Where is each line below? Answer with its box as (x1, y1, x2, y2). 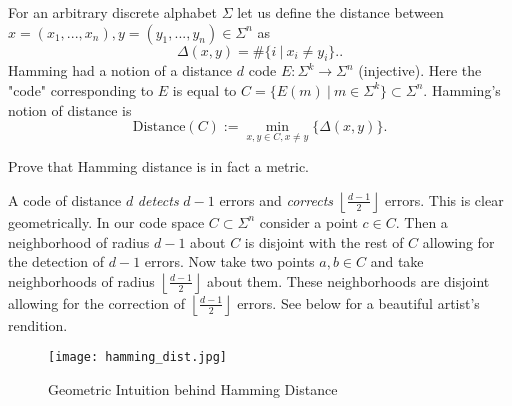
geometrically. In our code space (8, 211, 205, 232)
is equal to (172, 79, 237, 100)
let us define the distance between (237, 2, 444, 22)
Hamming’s (431, 79, 501, 100)
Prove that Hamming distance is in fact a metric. (8, 156, 310, 177)
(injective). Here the (358, 60, 482, 81)
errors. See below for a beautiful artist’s (237, 292, 480, 313)
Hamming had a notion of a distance (8, 60, 233, 81)
